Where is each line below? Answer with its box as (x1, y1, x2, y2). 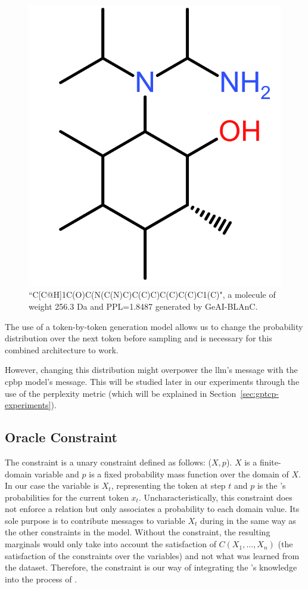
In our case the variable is (5, 479, 99, 492)
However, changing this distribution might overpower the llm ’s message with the (5, 363, 298, 376)
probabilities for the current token (5, 491, 129, 503)
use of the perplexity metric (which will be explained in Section (5, 387, 237, 399)
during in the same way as (200, 514, 296, 526)
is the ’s (257, 479, 286, 492)
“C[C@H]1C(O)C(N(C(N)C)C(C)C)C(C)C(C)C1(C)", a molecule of (29, 288, 276, 301)
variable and (34, 467, 79, 480)
